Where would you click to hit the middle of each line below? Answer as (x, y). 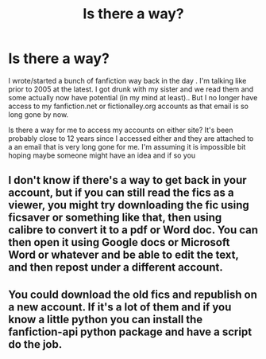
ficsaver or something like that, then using (115, 218)
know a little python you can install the (106, 319)
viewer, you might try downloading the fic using (129, 205)
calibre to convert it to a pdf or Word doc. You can (133, 230)
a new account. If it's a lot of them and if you (120, 307)
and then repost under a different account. (116, 267)
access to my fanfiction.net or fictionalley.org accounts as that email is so (128, 106)
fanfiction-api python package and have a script (130, 332)
